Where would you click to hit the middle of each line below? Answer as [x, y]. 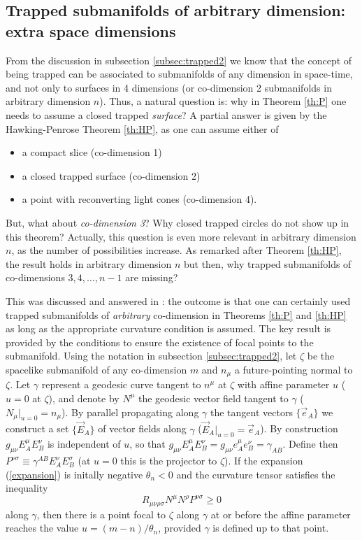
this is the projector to [169, 461]
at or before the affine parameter [281, 514]
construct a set [37, 428]
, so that [147, 444]
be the [321, 356]
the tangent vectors [251, 412]
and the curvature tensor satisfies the [256, 474]
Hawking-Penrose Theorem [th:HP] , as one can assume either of [142, 128]
